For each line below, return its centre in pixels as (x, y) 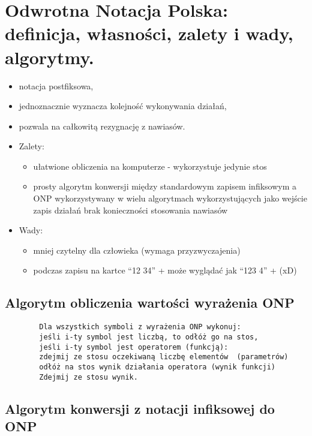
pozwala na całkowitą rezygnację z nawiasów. (102, 126)
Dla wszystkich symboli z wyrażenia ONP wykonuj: (140, 327)
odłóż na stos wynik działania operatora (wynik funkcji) (157, 367)
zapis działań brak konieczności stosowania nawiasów (130, 210)
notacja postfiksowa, (56, 85)
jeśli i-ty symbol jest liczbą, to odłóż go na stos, (149, 337)
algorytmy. (49, 57)
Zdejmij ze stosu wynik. (88, 377)
